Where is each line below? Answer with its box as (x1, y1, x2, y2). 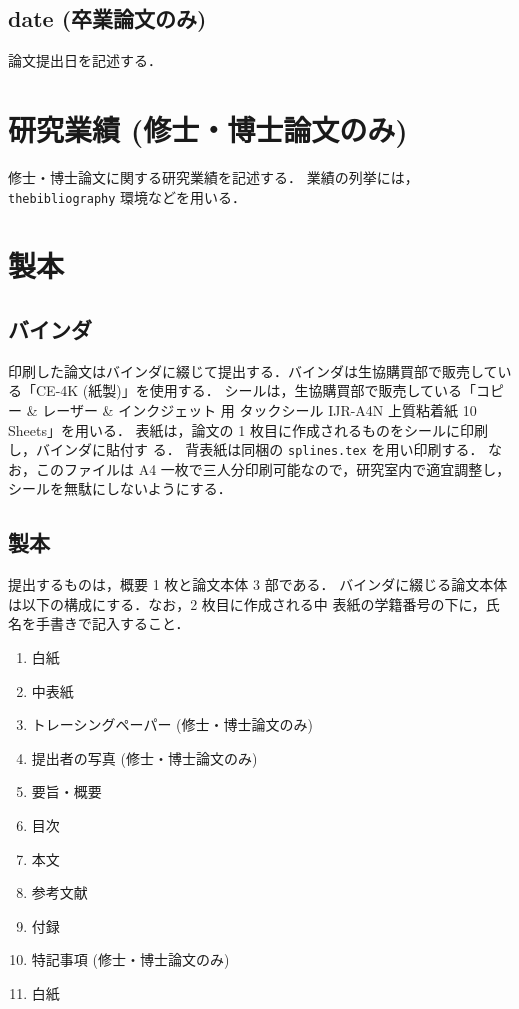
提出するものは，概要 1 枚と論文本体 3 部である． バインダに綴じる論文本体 (8, 574, 508, 595)
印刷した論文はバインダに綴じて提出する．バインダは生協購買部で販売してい (8, 360, 512, 381)
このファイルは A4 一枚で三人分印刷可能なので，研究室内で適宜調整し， (35, 458, 511, 479)
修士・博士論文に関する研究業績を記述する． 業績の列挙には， (8, 166, 419, 187)
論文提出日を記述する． (8, 50, 162, 71)
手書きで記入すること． (35, 613, 190, 634)
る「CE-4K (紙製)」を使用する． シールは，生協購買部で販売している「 (8, 380, 476, 401)
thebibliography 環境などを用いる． (8, 186, 247, 207)
